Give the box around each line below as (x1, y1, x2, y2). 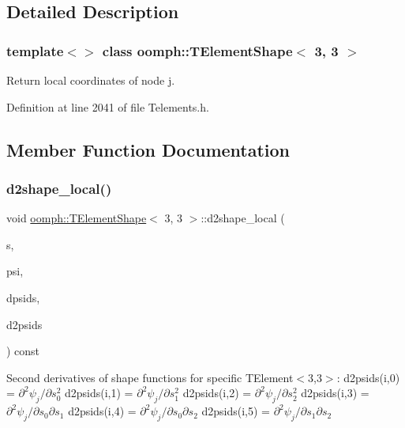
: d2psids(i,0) (336, 369, 400, 385)
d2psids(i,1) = (65, 384, 133, 401)
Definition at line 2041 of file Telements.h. (6, 98, 209, 115)
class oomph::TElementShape (102, 40, 293, 60)
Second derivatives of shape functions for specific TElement (6, 369, 294, 385)
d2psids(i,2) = (182, 384, 252, 401)
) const (6, 343, 40, 359)
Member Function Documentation (6, 137, 291, 161)
